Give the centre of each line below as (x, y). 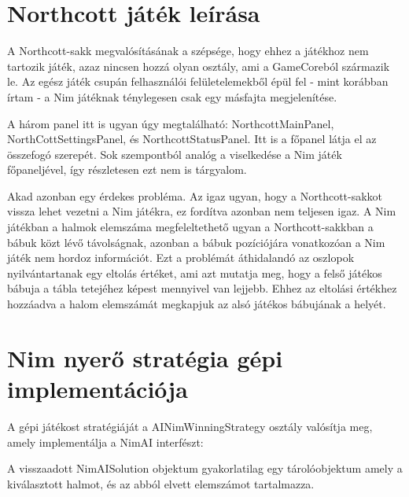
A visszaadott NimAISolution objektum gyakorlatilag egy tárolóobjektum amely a (205, 468)
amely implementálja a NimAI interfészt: (105, 442)
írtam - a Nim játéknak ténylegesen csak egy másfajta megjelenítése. (172, 96)
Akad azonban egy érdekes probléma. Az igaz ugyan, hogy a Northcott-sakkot (195, 195)
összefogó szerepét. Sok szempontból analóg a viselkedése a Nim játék (175, 154)
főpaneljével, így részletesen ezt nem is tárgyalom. (127, 169)
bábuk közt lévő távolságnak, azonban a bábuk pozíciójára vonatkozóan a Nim (196, 242)
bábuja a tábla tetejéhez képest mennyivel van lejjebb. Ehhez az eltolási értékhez (202, 288)
